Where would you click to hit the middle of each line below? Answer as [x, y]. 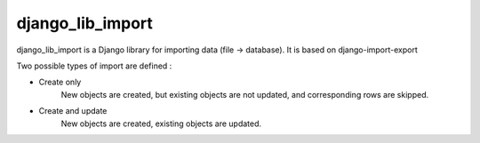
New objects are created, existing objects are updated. [161, 123]
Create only [60, 82]
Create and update [73, 111]
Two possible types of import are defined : [94, 66]
